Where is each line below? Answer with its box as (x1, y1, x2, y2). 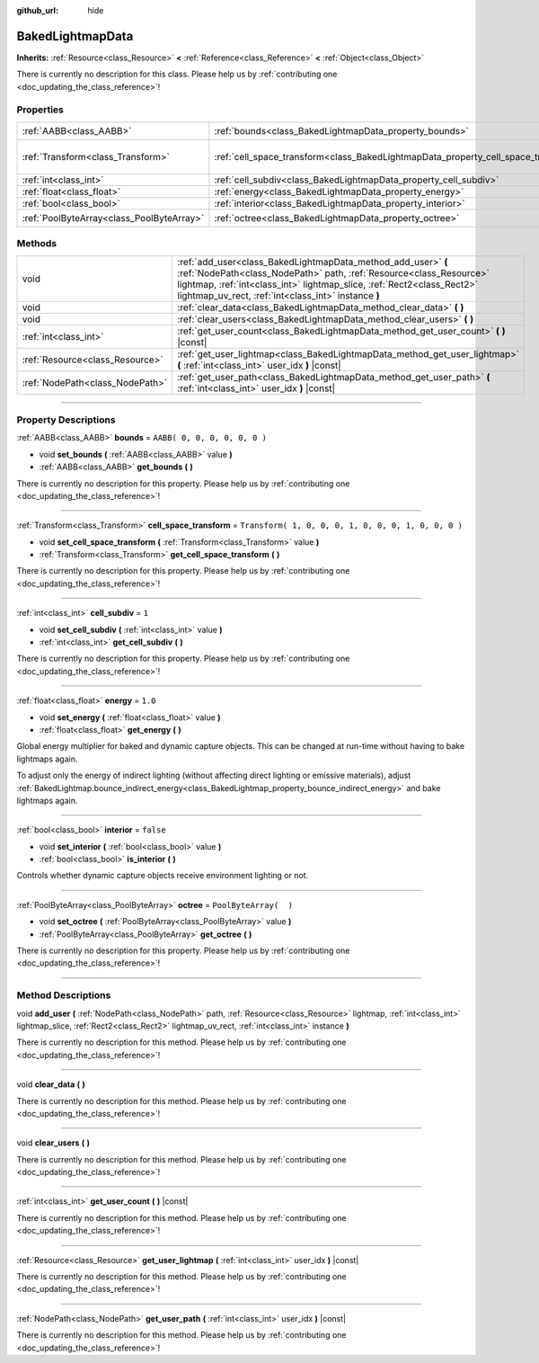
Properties (16, 103, 65, 116)
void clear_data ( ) (16, 1079, 85, 1090)
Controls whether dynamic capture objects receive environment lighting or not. (16, 870, 309, 881)
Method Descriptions (16, 989, 111, 1002)
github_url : (16, 5, 58, 15)
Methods (16, 237, 57, 250)
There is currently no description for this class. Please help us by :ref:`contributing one (16, 68, 338, 80)
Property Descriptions (16, 414, 116, 426)
